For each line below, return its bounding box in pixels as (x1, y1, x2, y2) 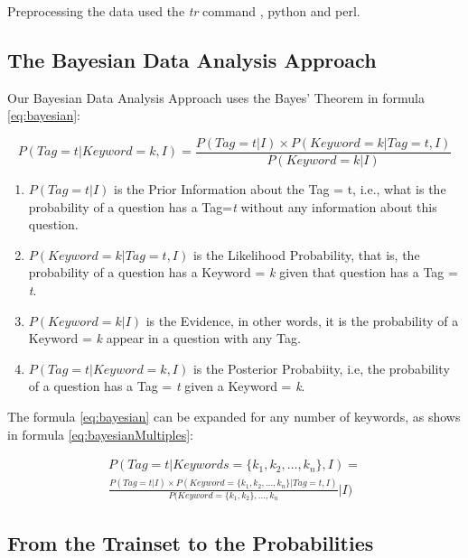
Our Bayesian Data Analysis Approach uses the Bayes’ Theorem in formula (7, 88, 425, 107)
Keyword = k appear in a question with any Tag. (28, 329, 301, 348)
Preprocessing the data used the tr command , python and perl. (7, 2, 360, 20)
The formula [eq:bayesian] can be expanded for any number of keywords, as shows (7, 406, 461, 425)
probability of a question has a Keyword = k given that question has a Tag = (28, 263, 458, 282)
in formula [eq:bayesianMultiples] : (7, 424, 193, 443)
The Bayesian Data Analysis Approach (7, 45, 377, 73)
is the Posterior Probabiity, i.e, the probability (192, 358, 450, 377)
